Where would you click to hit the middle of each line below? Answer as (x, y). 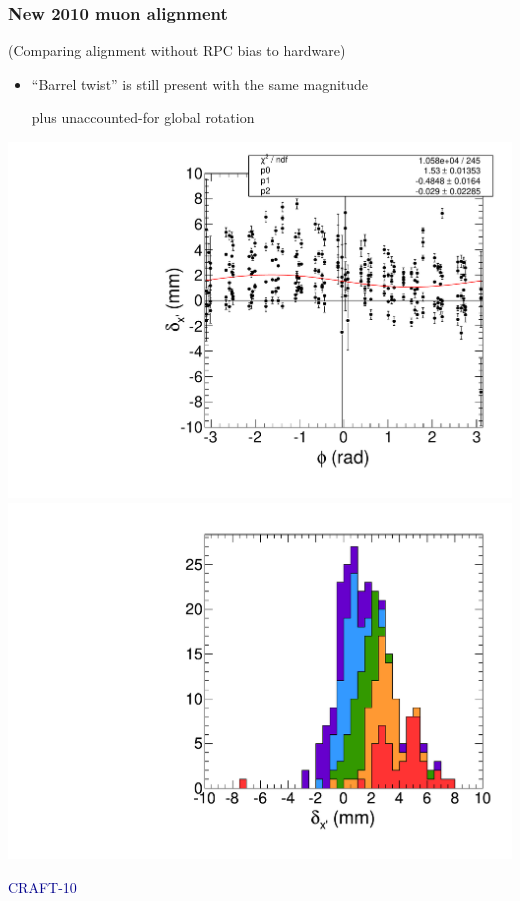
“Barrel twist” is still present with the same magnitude (200, 83)
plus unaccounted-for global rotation (143, 117)
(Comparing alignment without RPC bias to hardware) (177, 50)
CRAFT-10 (42, 886)
